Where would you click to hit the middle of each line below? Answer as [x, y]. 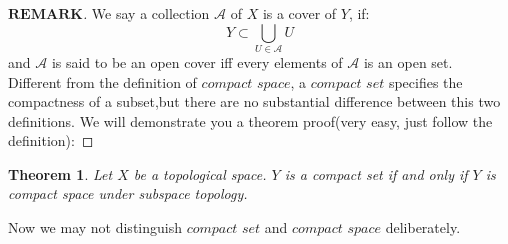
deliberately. [423, 227]
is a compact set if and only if [376, 173]
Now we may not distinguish [95, 227]
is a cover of [299, 13]
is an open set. [408, 61]
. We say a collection [146, 13]
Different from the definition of [102, 81]
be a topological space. [200, 173]
